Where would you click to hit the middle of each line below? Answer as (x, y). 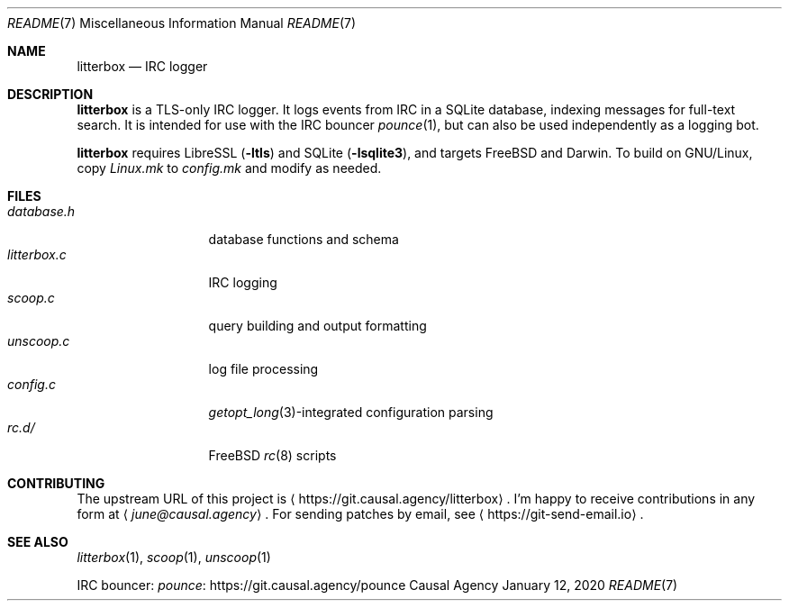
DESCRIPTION (50, 94)
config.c (32, 384)
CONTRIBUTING (56, 483)
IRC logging (243, 282)
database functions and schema (304, 239)
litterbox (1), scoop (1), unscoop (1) (174, 557)
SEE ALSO (38, 542)
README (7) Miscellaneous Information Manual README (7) (182, 23)
